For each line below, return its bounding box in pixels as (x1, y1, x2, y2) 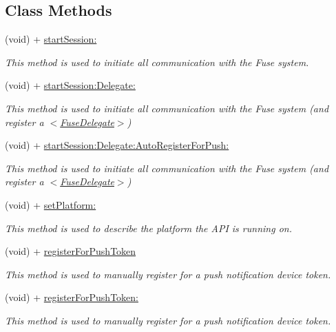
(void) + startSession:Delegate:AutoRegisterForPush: (5, 138, 229, 152)
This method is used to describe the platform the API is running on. (5, 220, 292, 235)
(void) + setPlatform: (5, 197, 96, 211)
